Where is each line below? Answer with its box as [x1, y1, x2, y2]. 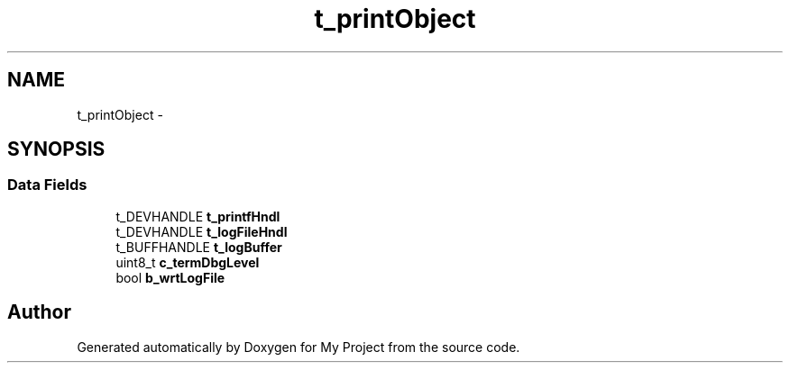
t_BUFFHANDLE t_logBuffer [115, 239, 282, 255]
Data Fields [7, 176, 87, 194]
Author [7, 301, 71, 324]
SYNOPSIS [7, 138, 106, 161]
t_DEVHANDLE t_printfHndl [115, 208, 280, 224]
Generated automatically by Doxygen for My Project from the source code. [77, 338, 520, 355]
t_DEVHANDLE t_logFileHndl [115, 223, 288, 239]
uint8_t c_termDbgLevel [115, 254, 260, 270]
